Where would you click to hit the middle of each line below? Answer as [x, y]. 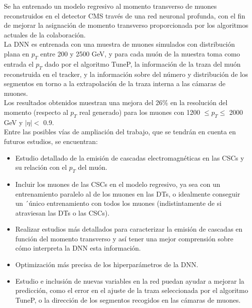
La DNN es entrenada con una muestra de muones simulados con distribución [119, 44]
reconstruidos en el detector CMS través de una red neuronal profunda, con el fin [125, 15]
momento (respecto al [36, 112]
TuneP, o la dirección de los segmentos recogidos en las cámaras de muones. [128, 299]
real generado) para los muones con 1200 [140, 112]
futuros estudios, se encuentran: [51, 141]
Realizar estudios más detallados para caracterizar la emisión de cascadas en [129, 229]
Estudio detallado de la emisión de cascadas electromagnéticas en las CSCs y [130, 157]
